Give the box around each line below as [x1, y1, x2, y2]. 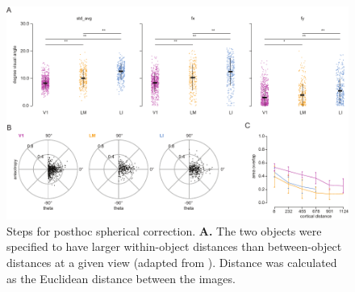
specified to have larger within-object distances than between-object [6, 238, 342, 255]
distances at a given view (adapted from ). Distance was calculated [6, 253, 337, 270]
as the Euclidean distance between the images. [6, 269, 236, 286]
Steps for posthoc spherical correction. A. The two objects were [6, 222, 322, 239]
